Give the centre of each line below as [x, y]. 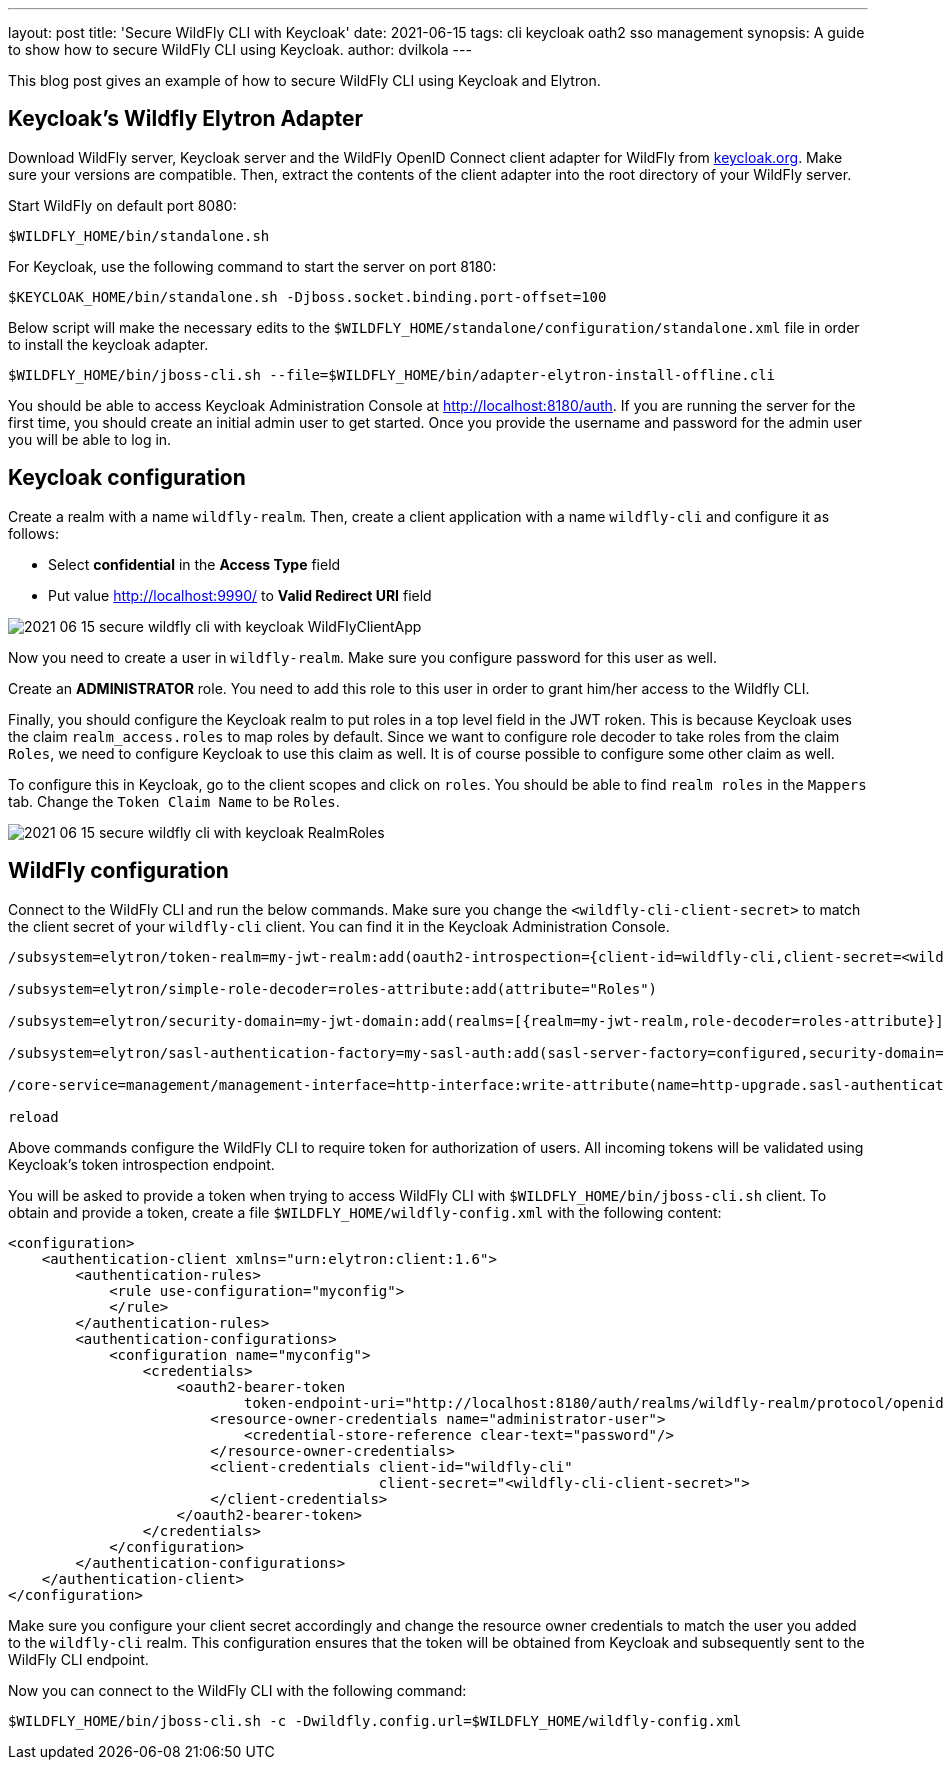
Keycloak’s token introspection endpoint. [141, 1164]
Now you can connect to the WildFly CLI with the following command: [237, 1690]
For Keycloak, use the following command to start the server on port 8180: [252, 266]
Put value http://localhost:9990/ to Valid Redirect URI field [240, 595]
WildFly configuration [118, 871]
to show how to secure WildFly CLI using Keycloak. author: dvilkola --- [240, 49]
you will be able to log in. [90, 439]
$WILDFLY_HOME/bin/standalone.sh [139, 235]
